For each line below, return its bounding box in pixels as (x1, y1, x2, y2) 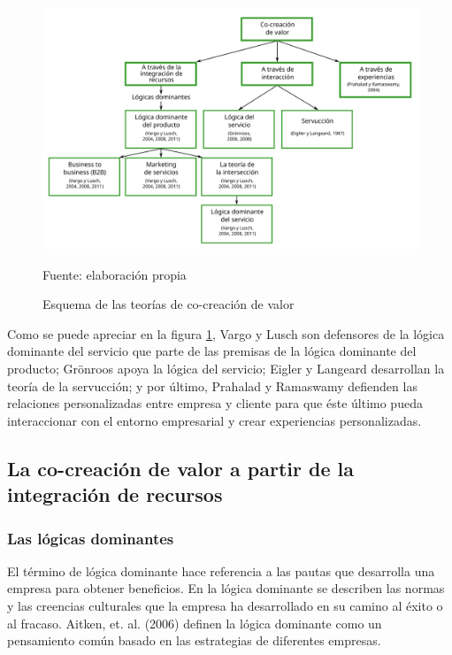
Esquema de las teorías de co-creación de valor (42, 295, 295, 313)
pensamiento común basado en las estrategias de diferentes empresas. (7, 631, 381, 650)
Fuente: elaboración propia (42, 265, 187, 283)
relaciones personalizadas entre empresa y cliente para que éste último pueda (7, 394, 423, 412)
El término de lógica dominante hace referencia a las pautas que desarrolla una (7, 561, 435, 580)
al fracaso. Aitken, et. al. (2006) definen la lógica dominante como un (7, 613, 382, 632)
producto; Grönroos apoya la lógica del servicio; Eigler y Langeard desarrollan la (7, 359, 445, 378)
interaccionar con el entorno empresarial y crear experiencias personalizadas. (7, 411, 422, 429)
